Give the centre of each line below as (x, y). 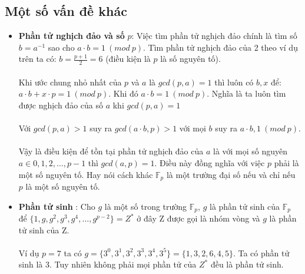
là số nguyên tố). (190, 59)
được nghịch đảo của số (61, 105)
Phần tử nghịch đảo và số (72, 36)
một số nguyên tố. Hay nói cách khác (86, 174)
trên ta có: (37, 59)
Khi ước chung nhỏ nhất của (70, 82)
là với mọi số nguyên (251, 151)
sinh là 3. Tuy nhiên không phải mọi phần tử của (107, 264)
